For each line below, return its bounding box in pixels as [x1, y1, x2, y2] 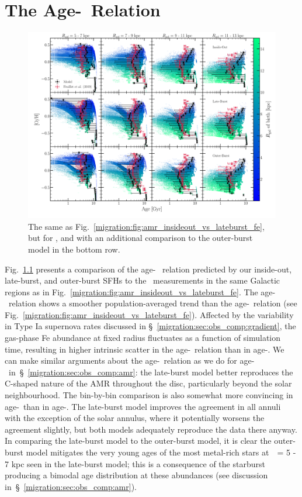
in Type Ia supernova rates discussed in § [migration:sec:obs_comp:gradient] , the [5, 320, 296, 332]
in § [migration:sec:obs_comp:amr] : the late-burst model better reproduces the [8, 365, 293, 378]
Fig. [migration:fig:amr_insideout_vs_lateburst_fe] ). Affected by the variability [5, 308, 294, 320]
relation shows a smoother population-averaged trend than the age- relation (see [8, 297, 297, 309]
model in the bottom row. [28, 243, 120, 255]
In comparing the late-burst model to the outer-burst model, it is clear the [5, 434, 272, 447]
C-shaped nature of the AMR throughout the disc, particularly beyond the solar [5, 377, 292, 389]
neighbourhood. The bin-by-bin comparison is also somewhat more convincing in [5, 389, 293, 401]
